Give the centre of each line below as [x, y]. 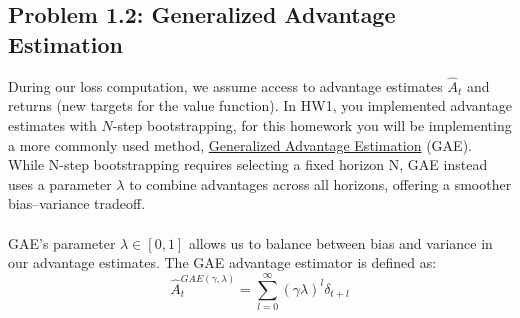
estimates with [52, 125]
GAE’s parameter [62, 242]
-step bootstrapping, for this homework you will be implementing [312, 125]
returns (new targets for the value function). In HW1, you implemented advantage [260, 105]
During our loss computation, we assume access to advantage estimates [225, 85]
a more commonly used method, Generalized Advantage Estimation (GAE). [240, 144]
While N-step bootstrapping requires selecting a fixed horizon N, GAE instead [248, 164]
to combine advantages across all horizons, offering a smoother [320, 183]
